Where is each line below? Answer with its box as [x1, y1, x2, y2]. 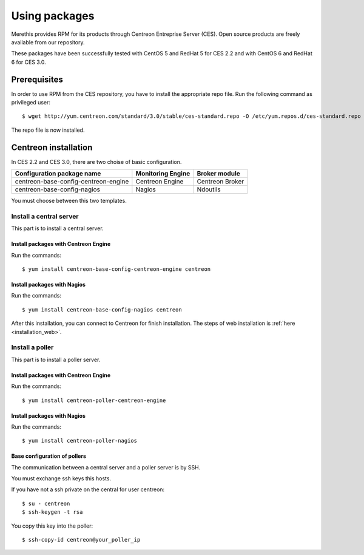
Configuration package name [15, 169, 101, 178]
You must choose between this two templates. [11, 197, 127, 205]
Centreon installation [11, 142, 93, 152]
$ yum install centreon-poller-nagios [22, 437, 138, 444]
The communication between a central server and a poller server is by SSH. [11, 463, 201, 471]
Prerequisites [11, 74, 63, 84]
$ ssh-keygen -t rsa [22, 509, 83, 516]
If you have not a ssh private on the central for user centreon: [11, 486, 165, 493]
